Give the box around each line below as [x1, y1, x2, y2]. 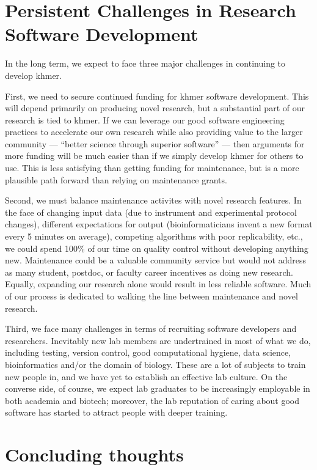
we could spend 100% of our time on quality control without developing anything [5, 241, 308, 254]
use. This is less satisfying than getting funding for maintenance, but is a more [5, 161, 299, 174]
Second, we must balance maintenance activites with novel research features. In [5, 194, 302, 207]
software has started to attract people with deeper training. [5, 406, 228, 419]
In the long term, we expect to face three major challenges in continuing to [5, 57, 286, 70]
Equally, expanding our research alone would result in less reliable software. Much [5, 277, 312, 290]
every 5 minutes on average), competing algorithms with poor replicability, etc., [5, 230, 303, 243]
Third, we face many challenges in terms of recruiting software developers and [5, 322, 297, 335]
